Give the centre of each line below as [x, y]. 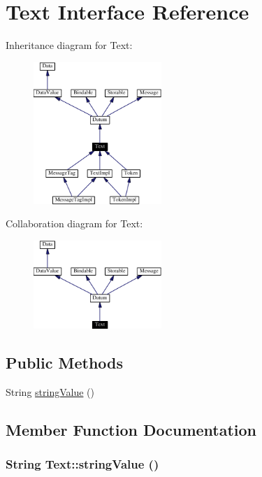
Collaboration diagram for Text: [74, 223]
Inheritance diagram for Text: [69, 45]
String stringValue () [50, 391]
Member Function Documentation [131, 429]
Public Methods [65, 362]
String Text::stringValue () [82, 464]
